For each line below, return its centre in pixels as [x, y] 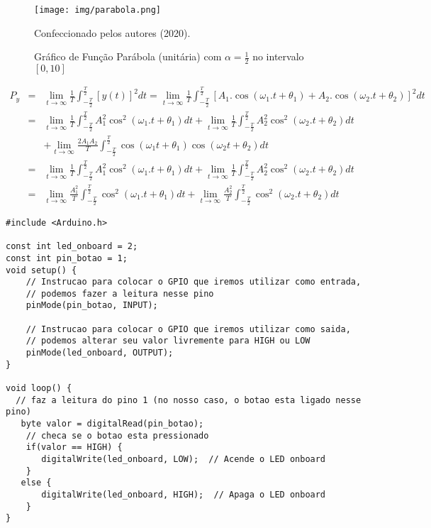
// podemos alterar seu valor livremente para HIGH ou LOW [168, 341]
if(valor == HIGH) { [74, 447]
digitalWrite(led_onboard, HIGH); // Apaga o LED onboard [184, 494]
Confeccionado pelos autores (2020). [112, 32]
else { [36, 483]
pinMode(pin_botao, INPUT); [92, 306]
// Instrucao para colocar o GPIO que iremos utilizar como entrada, [194, 282]
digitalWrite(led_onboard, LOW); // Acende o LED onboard [184, 460]
